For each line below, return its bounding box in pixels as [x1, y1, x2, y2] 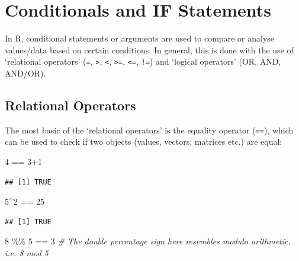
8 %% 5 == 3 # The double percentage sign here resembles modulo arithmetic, [5, 235, 291, 247]
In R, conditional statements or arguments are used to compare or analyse [5, 32, 274, 44]
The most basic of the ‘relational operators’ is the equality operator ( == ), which [5, 123, 294, 136]
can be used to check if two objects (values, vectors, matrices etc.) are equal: [5, 135, 282, 148]
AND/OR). [5, 66, 46, 79]
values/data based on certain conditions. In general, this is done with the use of [5, 43, 294, 56]
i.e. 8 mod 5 [5, 246, 49, 259]
